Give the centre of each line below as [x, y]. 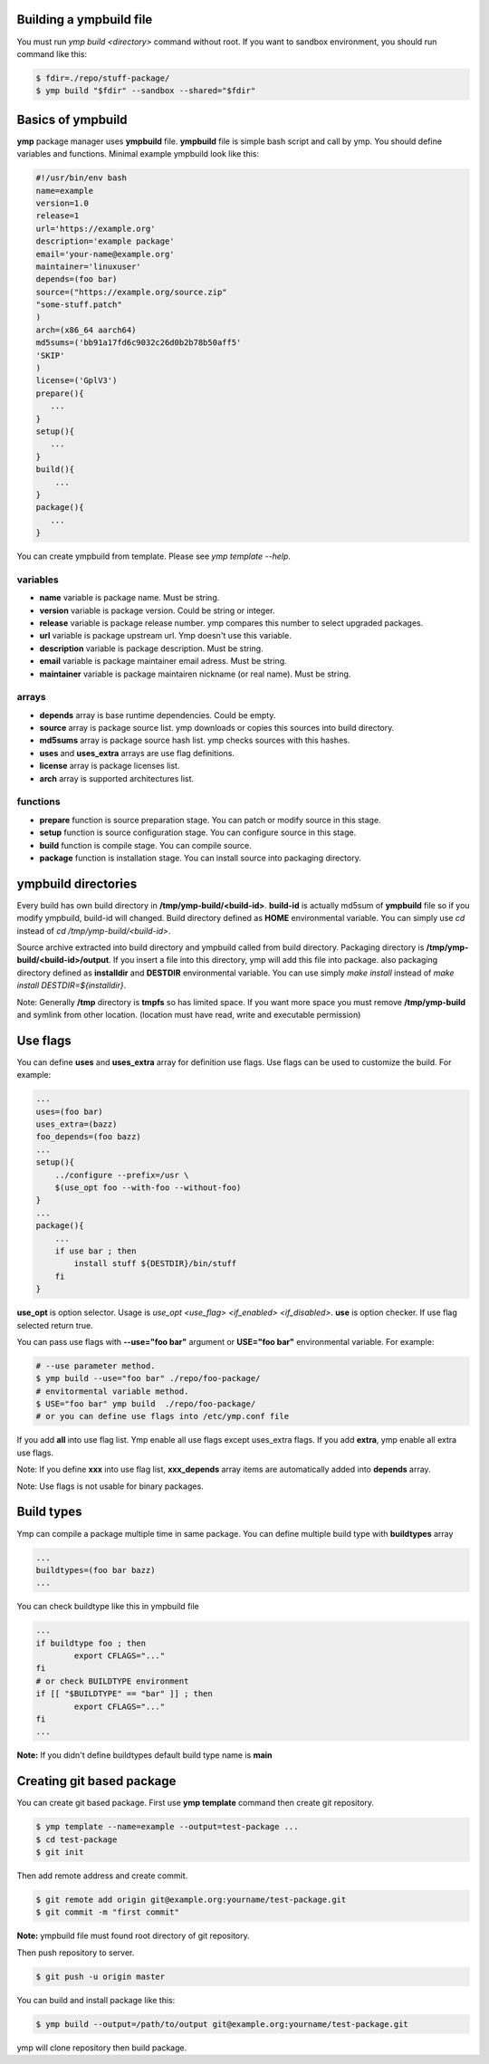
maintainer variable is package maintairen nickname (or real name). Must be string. [195, 674]
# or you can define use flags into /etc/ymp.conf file [163, 1416]
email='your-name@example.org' [105, 254]
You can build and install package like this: [96, 2000]
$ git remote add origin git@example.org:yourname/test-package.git [191, 1900]
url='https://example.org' [96, 228]
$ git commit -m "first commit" [108, 1912]
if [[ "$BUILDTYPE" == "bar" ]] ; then [124, 1694]
